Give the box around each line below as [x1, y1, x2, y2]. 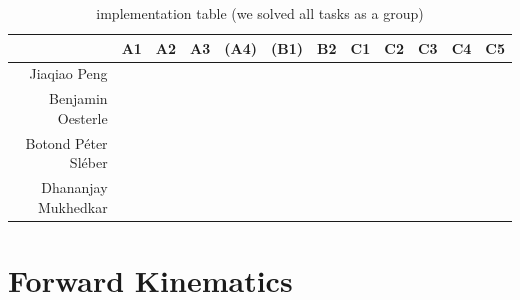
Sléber [69, 152, 108, 173]
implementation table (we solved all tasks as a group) [96, 3, 424, 23]
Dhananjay [41, 177, 108, 198]
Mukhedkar [37, 196, 108, 217]
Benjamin [49, 88, 108, 109]
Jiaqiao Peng [29, 63, 108, 84]
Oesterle [57, 107, 108, 128]
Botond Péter [25, 132, 108, 153]
